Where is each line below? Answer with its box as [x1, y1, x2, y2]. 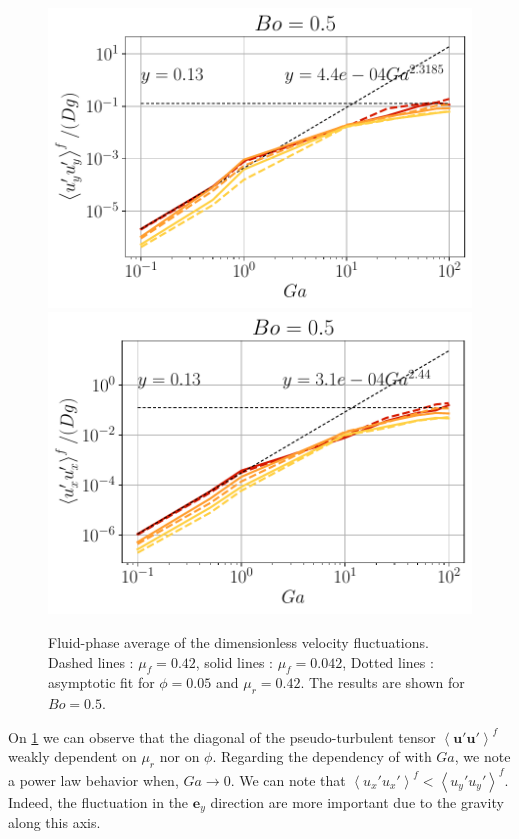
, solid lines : [195, 651, 273, 672]
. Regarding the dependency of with [212, 746, 432, 767]
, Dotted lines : [342, 651, 434, 672]
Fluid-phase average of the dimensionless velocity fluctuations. [48, 631, 429, 652]
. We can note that [230, 769, 346, 790]
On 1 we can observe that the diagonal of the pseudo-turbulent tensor [8, 726, 436, 747]
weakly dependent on [8, 746, 137, 767]
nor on [159, 746, 200, 767]
